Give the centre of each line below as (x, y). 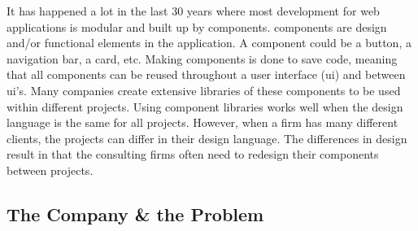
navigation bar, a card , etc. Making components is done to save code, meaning (202, 58)
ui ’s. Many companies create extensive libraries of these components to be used (204, 90)
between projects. (50, 170)
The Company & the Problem (135, 214)
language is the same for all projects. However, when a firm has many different (202, 122)
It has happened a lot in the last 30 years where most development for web (193, 11)
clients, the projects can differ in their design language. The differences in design (207, 138)
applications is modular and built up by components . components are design (197, 26)
